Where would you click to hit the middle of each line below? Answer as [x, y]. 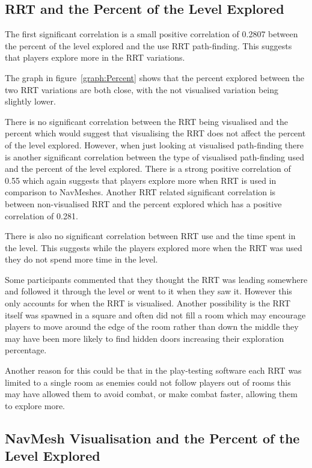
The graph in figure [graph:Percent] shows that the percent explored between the [155, 77]
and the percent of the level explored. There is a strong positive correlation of [148, 169]
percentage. [26, 350]
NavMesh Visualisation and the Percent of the [152, 438]
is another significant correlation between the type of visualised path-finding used [154, 157]
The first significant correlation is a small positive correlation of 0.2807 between [151, 34]
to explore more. [35, 405]
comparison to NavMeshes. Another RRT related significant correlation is [140, 192]
